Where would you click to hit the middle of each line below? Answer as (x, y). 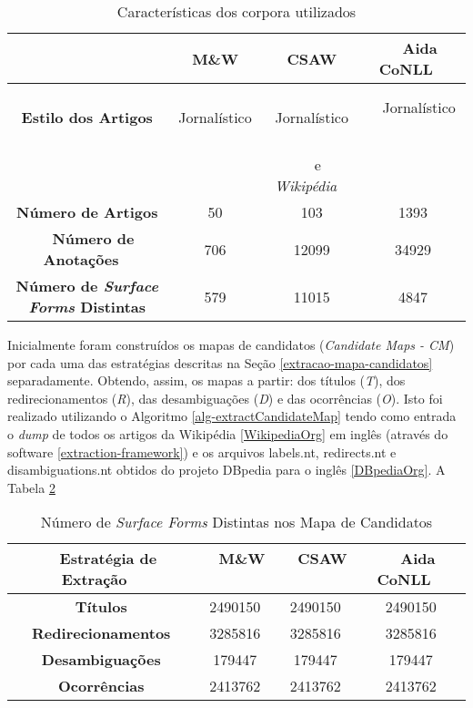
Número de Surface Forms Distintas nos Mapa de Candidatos (236, 522)
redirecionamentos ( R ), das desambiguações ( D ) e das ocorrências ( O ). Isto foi (225, 398)
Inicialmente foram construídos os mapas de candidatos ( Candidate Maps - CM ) (231, 344)
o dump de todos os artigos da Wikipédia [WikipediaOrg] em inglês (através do (228, 433)
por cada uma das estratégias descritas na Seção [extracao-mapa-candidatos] (220, 362)
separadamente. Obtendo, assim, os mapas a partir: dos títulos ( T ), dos (206, 380)
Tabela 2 (31, 487)
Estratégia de (108, 559)
